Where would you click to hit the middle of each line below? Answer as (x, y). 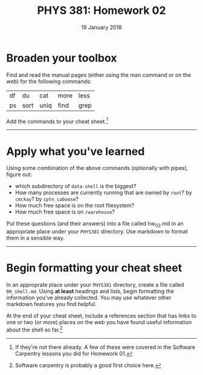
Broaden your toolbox (62, 58)
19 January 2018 (101, 27)
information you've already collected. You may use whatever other (89, 298)
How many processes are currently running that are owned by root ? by (103, 193)
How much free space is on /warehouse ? (65, 212)
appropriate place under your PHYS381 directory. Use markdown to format (97, 232)
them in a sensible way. (35, 238)
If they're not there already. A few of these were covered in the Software (105, 347)
